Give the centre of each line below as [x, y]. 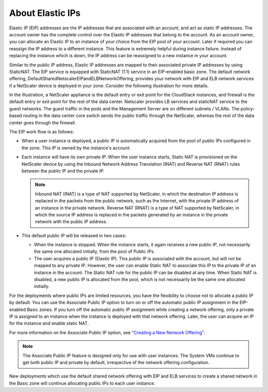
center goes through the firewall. [43, 122]
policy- [248, 108]
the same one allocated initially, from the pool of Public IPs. [95, 252]
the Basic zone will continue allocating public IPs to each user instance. [82, 383]
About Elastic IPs [45, 13]
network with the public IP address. [71, 222]
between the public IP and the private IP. [63, 171]
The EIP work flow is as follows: [42, 132]
